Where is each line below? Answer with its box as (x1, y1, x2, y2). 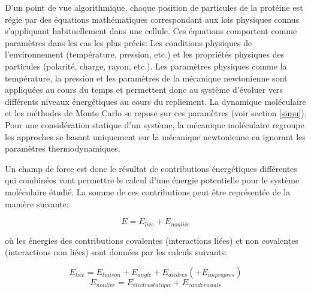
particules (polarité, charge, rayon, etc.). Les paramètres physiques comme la (5, 59, 287, 72)
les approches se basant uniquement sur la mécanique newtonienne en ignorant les (5, 130, 306, 143)
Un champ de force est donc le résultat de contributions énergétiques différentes (5, 162, 297, 174)
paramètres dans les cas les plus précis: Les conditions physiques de (5, 36, 252, 49)
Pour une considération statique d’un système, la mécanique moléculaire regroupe (5, 118, 304, 131)
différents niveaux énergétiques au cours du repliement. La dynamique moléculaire (5, 95, 306, 107)
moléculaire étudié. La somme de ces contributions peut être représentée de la (5, 185, 291, 198)
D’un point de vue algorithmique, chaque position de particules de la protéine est (5, 1, 303, 13)
